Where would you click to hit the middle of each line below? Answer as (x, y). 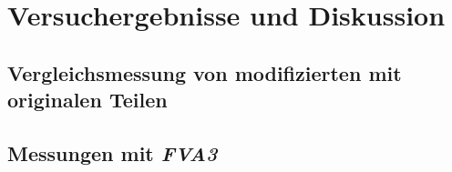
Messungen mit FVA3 (113, 152)
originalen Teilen (87, 100)
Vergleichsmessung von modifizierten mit (205, 72)
